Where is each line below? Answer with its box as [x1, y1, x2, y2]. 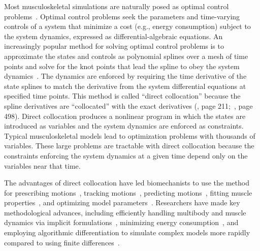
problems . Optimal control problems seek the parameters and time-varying [4, 11, 240, 21]
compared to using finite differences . [4, 237, 120, 247]
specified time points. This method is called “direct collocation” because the [4, 90, 241, 101]
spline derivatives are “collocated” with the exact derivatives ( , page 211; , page [4, 100, 253, 111]
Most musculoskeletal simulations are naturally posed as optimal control [4, 1, 229, 11]
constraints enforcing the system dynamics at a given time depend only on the [4, 150, 248, 161]
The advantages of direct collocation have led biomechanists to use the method [4, 177, 249, 188]
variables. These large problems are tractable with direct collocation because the [4, 140, 254, 151]
